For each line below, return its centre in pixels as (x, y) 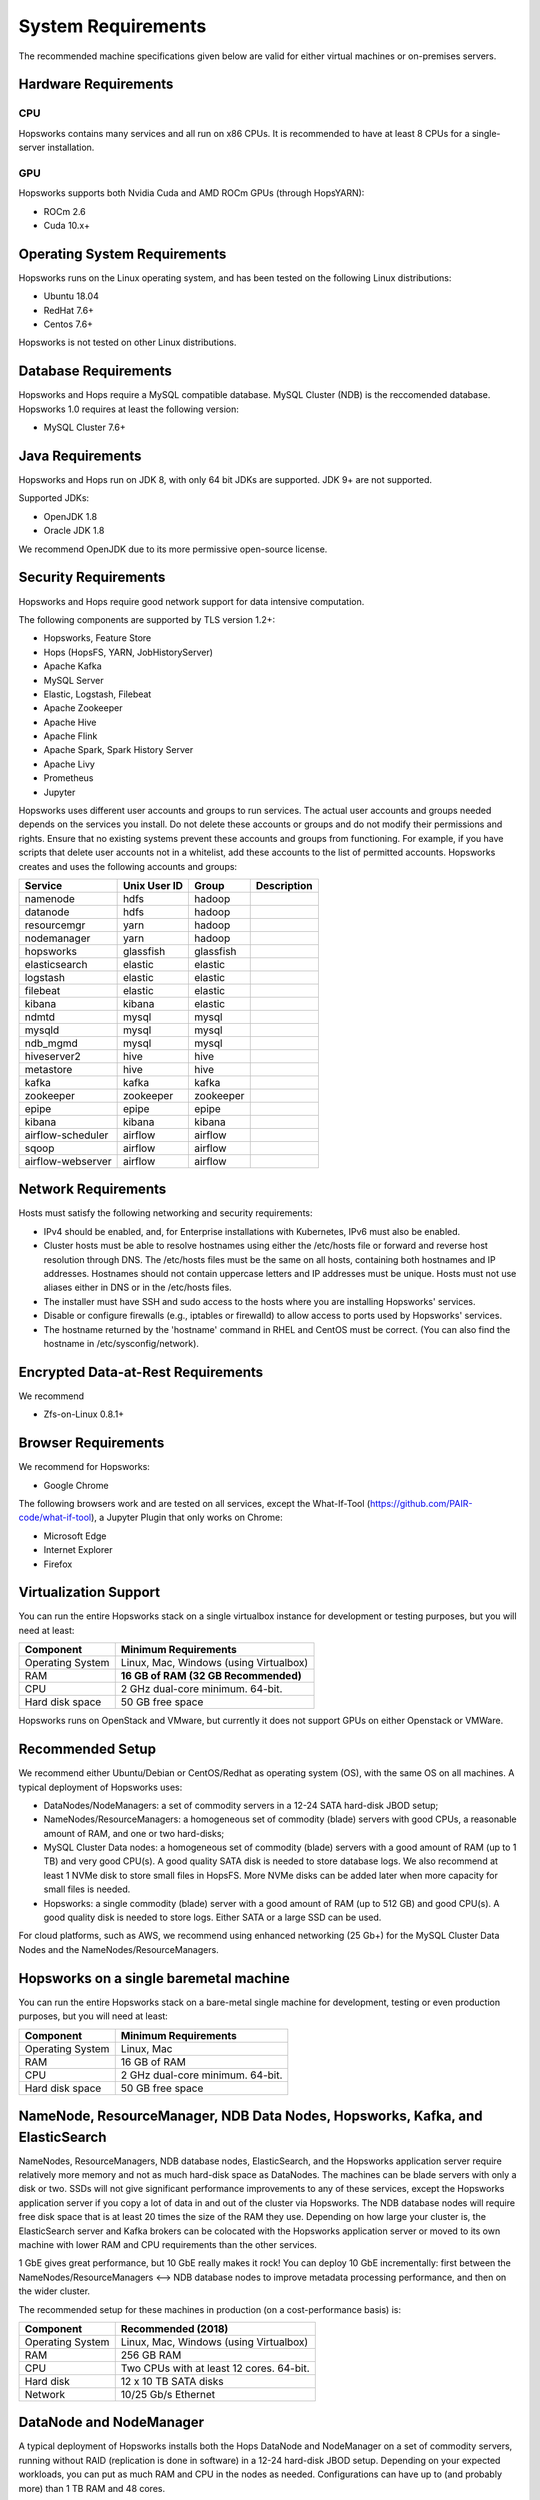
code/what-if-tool (55, 1517)
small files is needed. (87, 1889)
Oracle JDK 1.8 (74, 531)
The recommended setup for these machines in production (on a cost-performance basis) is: (210, 2309)
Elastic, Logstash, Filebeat (97, 694)
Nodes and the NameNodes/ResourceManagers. (118, 1949)
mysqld (42, 1030)
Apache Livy (69, 764)
